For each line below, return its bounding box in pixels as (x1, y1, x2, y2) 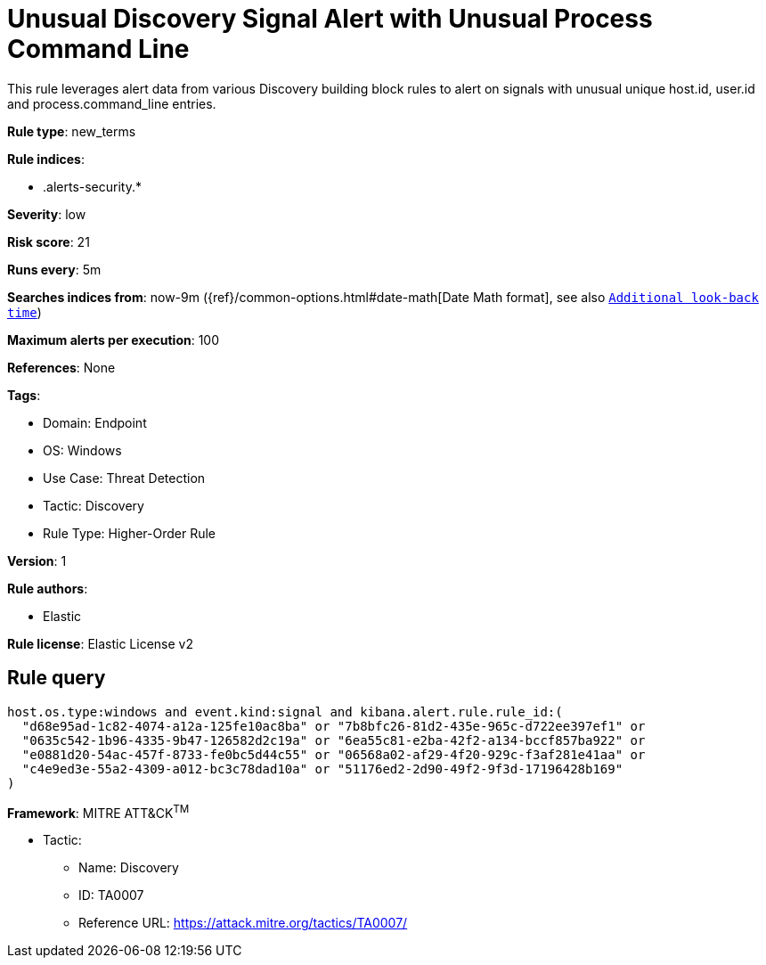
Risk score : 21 (7, 233, 90, 249)
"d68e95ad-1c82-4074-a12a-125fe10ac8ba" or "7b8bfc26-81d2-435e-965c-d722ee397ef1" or (21, 718, 646, 733)
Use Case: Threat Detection (43, 470, 206, 486)
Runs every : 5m (7, 261, 102, 277)
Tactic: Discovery (43, 497, 144, 513)
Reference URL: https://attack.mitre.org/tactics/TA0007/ (78, 915, 408, 931)
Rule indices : (7, 151, 85, 167)
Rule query (7, 667, 106, 690)
